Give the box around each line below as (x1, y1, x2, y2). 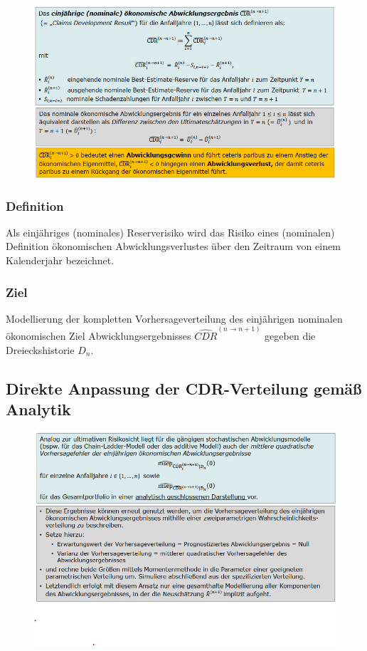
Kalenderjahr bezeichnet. (6, 252, 115, 267)
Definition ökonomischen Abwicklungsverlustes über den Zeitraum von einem (6, 239, 341, 254)
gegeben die (265, 328, 316, 343)
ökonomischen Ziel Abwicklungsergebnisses (6, 328, 191, 343)
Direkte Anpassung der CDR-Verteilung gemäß (6, 377, 362, 399)
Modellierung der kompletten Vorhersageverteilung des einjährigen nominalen (6, 311, 343, 325)
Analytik (6, 398, 71, 420)
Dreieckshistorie (6, 342, 75, 357)
